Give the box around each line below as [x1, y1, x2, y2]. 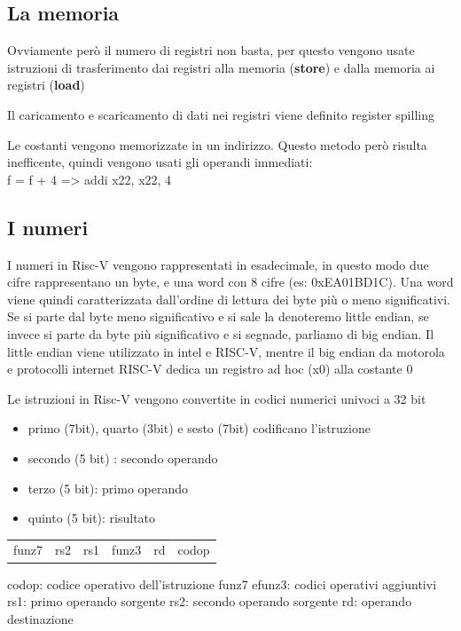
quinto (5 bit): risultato [27, 509, 156, 527]
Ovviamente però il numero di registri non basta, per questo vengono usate [7, 41, 415, 59]
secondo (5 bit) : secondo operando [27, 448, 218, 467]
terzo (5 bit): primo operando [27, 478, 188, 497]
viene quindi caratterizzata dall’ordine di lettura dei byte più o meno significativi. [7, 289, 451, 308]
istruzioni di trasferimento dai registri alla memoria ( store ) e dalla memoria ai [7, 58, 435, 76]
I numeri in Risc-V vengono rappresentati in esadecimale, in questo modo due [7, 255, 429, 273]
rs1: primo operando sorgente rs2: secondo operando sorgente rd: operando [7, 592, 412, 611]
